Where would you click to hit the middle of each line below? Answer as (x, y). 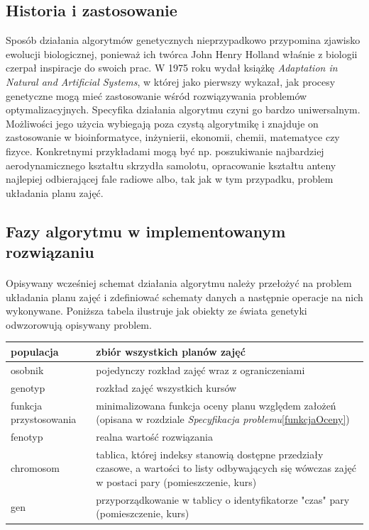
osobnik (27, 370)
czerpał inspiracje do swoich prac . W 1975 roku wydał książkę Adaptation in (172, 68)
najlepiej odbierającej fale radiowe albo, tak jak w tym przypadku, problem (170, 179)
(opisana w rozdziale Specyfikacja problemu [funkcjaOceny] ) (223, 419)
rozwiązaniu (50, 252)
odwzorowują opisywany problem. (79, 324)
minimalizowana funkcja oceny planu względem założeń (216, 405)
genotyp (28, 387)
